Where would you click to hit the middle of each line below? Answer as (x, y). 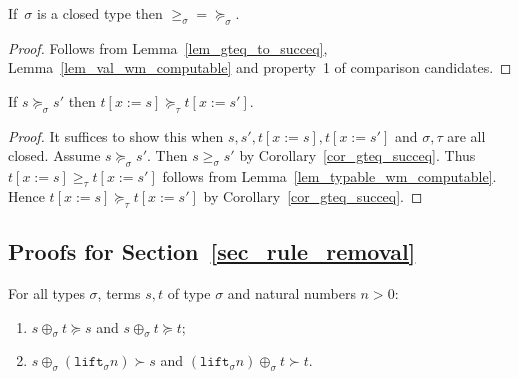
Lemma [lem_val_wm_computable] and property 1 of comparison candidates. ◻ (260, 67)
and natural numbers (291, 292)
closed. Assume (54, 155)
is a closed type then (100, 13)
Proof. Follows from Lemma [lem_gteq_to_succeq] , (168, 47)
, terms (119, 292)
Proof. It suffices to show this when (116, 135)
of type (189, 292)
